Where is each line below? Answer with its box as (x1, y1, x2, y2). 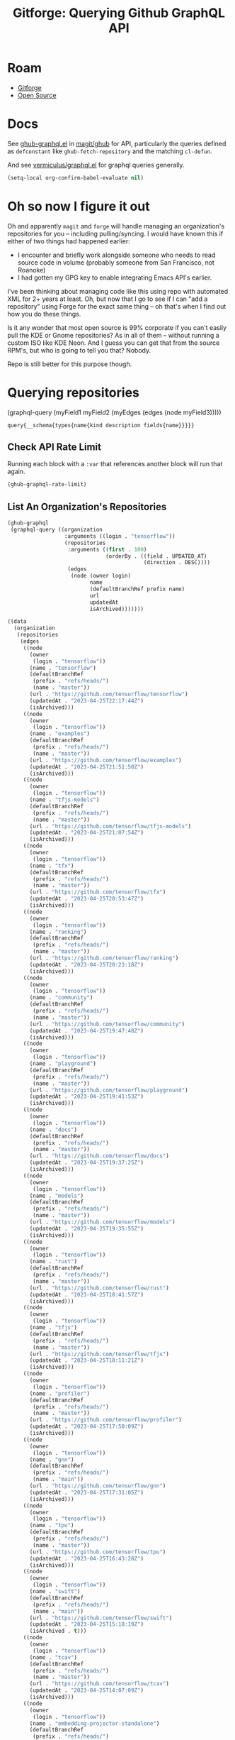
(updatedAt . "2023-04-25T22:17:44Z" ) (29, 697, 144, 704)
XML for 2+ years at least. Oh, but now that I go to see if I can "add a (7, 294, 208, 303)
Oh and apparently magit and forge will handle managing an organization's (7, 221, 225, 230)
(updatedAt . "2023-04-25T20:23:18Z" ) (29, 961, 144, 968)
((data (7, 618, 27, 625)
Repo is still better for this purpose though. (7, 360, 132, 368)
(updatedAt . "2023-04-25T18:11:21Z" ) (29, 1357, 144, 1364)
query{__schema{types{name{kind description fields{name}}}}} (7, 422, 195, 429)
